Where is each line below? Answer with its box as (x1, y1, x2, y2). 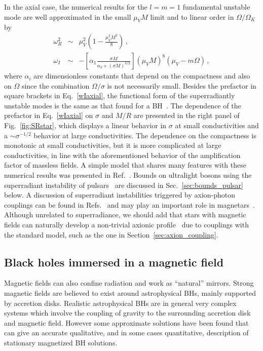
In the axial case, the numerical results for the (4, 2, 147, 12)
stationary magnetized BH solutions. (4, 337, 118, 347)
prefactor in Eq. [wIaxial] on (4, 110, 93, 121)
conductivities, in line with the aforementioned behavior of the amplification (4, 149, 241, 160)
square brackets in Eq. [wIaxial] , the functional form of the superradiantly (4, 90, 235, 101)
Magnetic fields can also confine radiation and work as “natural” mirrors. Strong (4, 278, 254, 288)
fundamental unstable (182, 2, 250, 12)
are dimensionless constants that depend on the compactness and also (33, 70, 250, 81)
